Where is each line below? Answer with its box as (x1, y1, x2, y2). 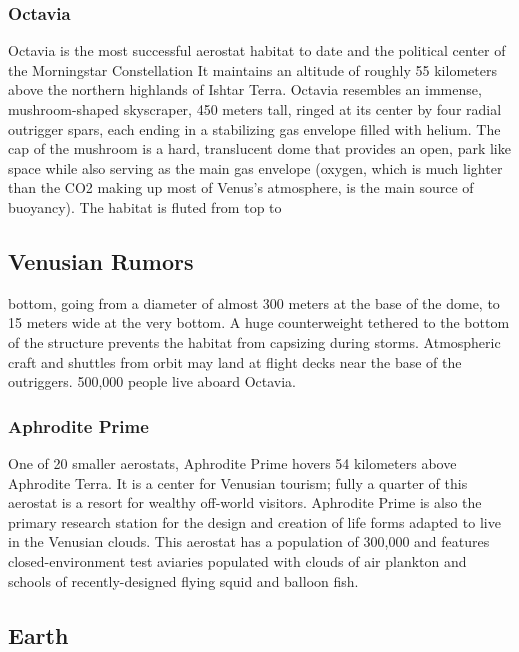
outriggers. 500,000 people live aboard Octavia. (8, 371, 296, 392)
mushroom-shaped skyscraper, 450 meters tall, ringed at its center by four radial (8, 99, 502, 119)
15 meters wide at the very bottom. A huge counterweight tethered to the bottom (8, 312, 510, 333)
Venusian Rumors (8, 245, 194, 276)
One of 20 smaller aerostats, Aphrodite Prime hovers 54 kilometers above (8, 452, 457, 473)
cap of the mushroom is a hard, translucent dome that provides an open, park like (8, 138, 511, 159)
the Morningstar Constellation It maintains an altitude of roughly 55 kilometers (8, 59, 497, 80)
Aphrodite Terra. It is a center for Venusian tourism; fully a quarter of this (8, 472, 468, 493)
